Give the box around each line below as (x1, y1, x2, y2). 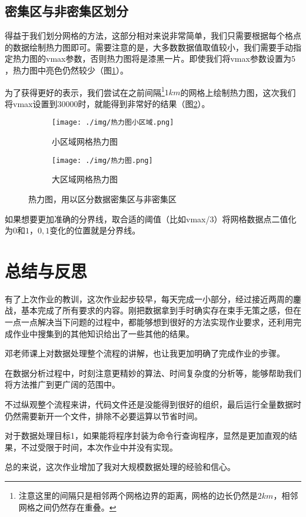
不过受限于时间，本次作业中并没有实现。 (21, 441, 178, 453)
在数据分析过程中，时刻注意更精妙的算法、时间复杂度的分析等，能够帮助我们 (5, 366, 301, 379)
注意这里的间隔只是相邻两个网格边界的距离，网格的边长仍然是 (18, 489, 258, 501)
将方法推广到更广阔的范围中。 (5, 378, 120, 391)
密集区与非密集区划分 (5, 2, 128, 20)
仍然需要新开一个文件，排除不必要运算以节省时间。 (5, 409, 202, 422)
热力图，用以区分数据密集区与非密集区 (28, 192, 177, 205)
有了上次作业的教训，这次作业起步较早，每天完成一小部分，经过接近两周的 (5, 292, 293, 305)
